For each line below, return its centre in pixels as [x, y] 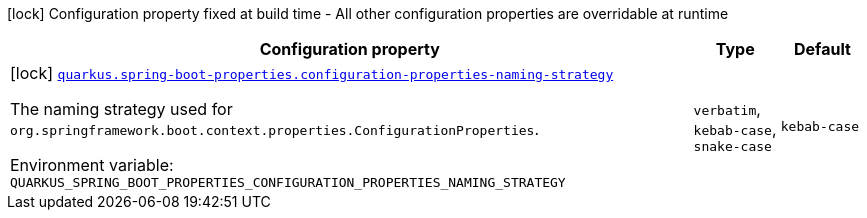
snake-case [732, 146]
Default [822, 49]
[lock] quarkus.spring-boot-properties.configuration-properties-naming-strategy [312, 73]
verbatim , [727, 109]
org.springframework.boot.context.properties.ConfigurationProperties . [274, 129]
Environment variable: [92, 165]
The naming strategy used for [121, 109]
